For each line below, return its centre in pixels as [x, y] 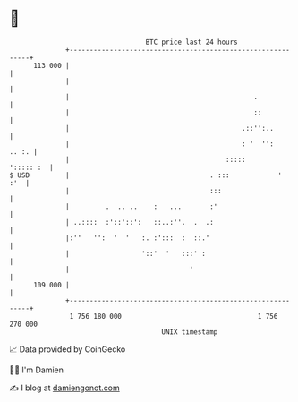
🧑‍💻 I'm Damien [37, 370]
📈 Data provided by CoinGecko [68, 349]
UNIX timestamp [190, 332]
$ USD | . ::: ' [145, 175]
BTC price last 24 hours [192, 42]
